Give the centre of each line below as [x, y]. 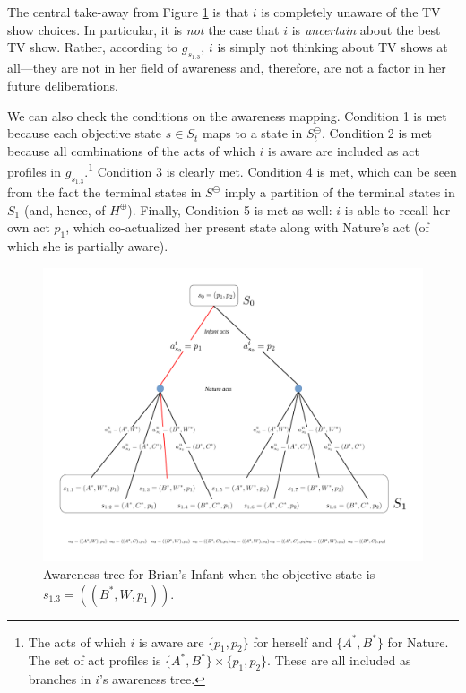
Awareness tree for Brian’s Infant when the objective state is [209, 573]
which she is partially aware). [88, 246]
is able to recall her [397, 209]
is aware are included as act [343, 150]
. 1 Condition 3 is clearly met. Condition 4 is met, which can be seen [271, 170]
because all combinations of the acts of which [131, 150]
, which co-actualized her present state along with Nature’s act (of [247, 227]
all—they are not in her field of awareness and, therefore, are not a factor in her [227, 68]
